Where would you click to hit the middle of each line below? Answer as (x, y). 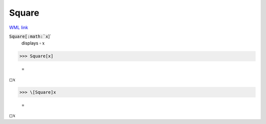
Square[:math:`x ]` (30, 36)
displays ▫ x (33, 43)
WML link (19, 27)
